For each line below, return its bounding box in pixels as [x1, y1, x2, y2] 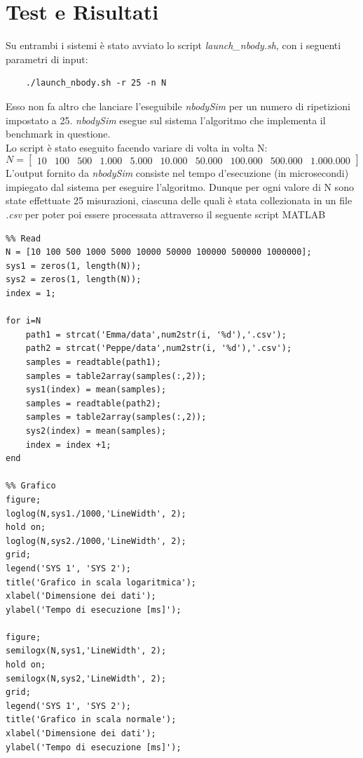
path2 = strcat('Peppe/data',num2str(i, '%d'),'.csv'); [25, 343, 292, 354]
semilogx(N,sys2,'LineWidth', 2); [6, 673, 167, 684]
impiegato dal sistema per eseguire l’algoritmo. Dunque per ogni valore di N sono [6, 179, 354, 194]
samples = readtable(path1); [25, 357, 161, 367]
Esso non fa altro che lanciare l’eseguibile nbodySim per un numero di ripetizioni [6, 98, 350, 113]
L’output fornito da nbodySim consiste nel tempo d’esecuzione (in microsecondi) [6, 166, 349, 180]
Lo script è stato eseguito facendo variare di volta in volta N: [6, 140, 268, 154]
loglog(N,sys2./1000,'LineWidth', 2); [6, 536, 186, 546]
